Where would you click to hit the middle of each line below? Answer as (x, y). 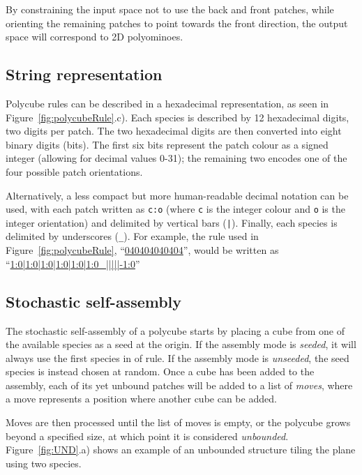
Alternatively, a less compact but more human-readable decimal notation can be (177, 195)
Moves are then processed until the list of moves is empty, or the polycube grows (178, 422)
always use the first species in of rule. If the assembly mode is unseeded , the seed (178, 357)
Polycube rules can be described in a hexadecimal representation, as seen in (167, 103)
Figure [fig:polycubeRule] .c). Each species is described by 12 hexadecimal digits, (178, 117)
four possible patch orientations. (74, 171)
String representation (84, 74)
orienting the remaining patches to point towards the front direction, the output (177, 23)
